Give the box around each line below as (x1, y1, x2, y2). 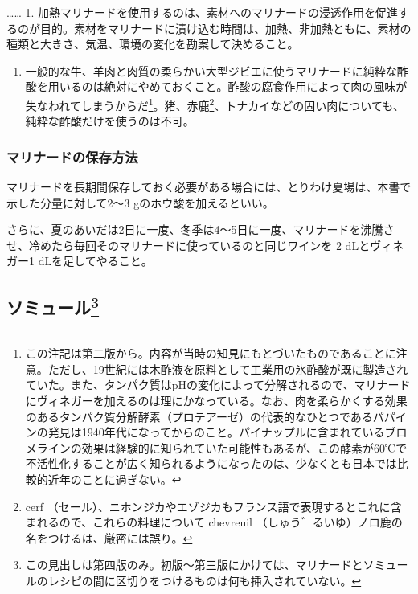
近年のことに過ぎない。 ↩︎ (47, 470, 182, 487)
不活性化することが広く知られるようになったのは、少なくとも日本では (25, 455, 397, 472)
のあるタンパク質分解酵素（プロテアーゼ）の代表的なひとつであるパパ (25, 408, 395, 424)
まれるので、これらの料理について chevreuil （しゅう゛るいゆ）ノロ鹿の (25, 514, 403, 531)
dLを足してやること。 (38, 252, 153, 269)
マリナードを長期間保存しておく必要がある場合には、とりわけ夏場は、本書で (6, 178, 412, 195)
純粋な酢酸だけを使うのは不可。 (25, 113, 195, 129)
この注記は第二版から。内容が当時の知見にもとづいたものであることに (25, 345, 396, 362)
